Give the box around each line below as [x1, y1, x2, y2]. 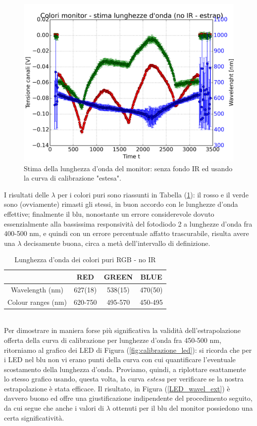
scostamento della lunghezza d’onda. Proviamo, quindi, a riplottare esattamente [4, 364, 246, 374]
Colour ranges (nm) [7, 296, 67, 307]
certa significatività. [4, 412, 64, 423]
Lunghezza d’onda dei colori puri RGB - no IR [14, 254, 156, 265]
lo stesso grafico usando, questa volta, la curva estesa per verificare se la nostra [4, 374, 244, 384]
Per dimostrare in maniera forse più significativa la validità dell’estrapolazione [4, 325, 241, 335]
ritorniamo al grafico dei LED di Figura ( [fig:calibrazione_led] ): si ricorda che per [4, 344, 252, 355]
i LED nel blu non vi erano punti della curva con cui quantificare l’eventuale [4, 354, 236, 365]
